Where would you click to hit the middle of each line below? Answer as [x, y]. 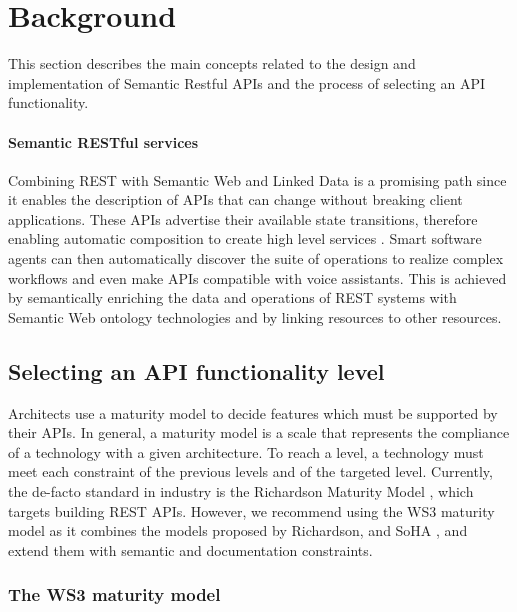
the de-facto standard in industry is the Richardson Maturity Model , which [241, 491]
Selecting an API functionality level [196, 370]
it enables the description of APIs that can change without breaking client [235, 199]
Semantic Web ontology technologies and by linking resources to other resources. [255, 316]
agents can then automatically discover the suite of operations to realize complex [256, 258]
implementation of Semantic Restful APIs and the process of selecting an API [246, 82]
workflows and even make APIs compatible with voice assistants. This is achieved [257, 277]
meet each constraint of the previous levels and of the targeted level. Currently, [250, 471]
